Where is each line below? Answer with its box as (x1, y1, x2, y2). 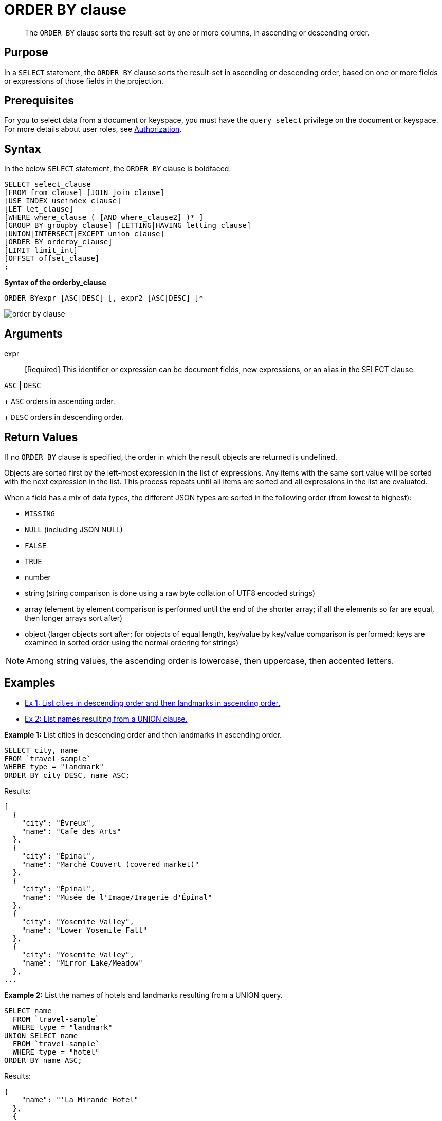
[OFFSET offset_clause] (4, 254, 100, 263)
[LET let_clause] (4, 205, 73, 214)
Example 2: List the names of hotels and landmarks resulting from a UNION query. (4, 990, 283, 1000)
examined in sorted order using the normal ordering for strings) (25, 638, 238, 647)
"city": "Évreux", (21, 818, 96, 827)
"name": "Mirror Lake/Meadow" (21, 958, 143, 967)
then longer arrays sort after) (25, 613, 123, 622)
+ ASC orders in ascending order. (4, 397, 115, 406)
